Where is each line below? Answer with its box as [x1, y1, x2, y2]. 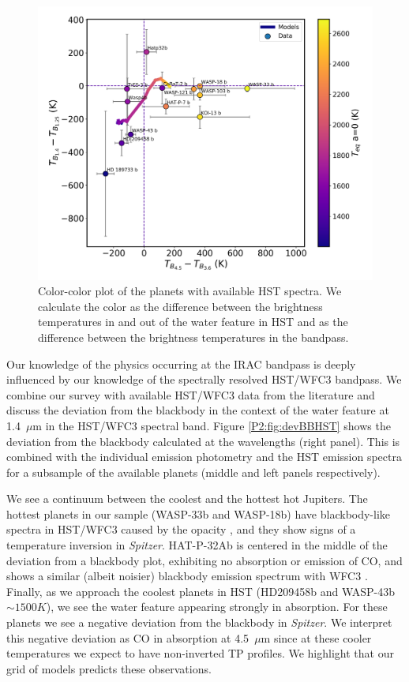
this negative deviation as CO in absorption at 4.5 [6, 629, 250, 646]
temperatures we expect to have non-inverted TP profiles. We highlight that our [6, 645, 394, 661]
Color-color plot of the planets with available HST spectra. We [38, 283, 342, 299]
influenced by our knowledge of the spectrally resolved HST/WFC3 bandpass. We [6, 371, 402, 388]
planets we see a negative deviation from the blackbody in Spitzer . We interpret [6, 614, 392, 631]
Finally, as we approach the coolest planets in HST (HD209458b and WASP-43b [6, 583, 396, 599]
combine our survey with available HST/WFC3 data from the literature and [6, 386, 375, 403]
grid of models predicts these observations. [6, 660, 212, 676]
